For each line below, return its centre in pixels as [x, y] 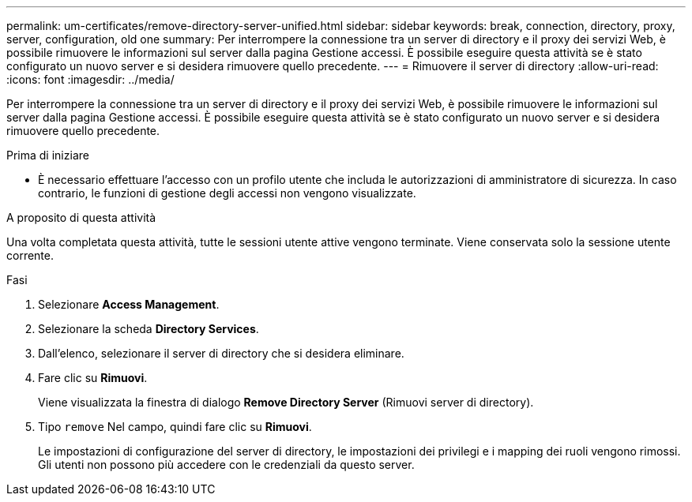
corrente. [30, 255]
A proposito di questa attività [81, 217]
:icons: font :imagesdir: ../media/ [90, 79]
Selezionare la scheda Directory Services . [149, 329]
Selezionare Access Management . [129, 304]
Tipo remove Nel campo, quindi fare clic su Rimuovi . [175, 427]
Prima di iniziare [48, 155]
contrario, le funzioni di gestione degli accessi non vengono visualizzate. [227, 193]
